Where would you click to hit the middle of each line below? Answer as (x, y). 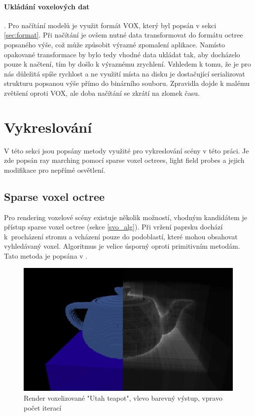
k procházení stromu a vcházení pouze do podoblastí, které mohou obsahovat (121, 236)
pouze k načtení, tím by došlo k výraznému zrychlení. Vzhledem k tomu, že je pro (127, 64)
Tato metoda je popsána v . (46, 256)
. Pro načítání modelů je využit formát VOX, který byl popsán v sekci (110, 25)
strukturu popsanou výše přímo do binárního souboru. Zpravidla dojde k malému (127, 83)
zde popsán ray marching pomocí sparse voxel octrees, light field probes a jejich (124, 160)
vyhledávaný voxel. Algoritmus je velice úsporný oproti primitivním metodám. (122, 246)
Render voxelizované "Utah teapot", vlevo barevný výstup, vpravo (123, 398)
